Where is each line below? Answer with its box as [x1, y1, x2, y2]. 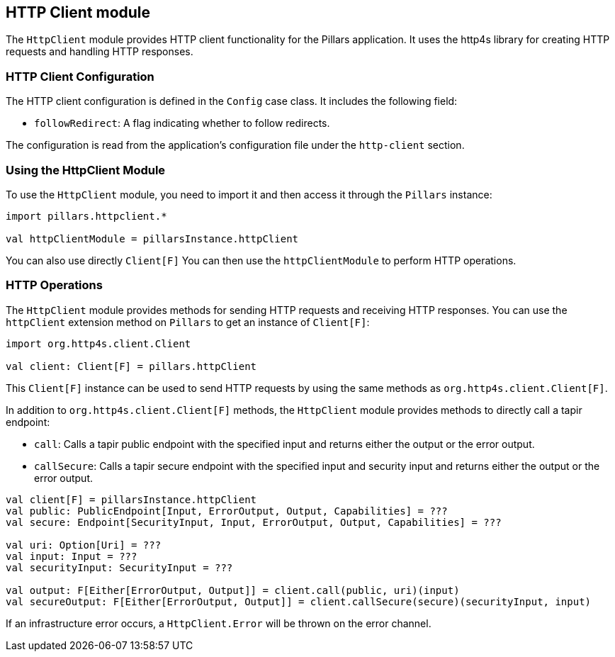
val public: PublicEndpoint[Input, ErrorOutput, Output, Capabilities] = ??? [6, 505, 448, 517]
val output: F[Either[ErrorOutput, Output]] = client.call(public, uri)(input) [6, 584, 460, 596]
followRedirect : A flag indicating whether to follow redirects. [34, 117, 330, 130]
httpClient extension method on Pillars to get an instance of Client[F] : [6, 315, 370, 328]
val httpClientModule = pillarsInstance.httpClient [6, 232, 299, 245]
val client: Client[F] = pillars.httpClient [6, 360, 257, 372]
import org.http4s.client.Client [6, 337, 191, 349]
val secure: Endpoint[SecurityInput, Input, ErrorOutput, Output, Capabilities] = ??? [6, 516, 502, 528]
